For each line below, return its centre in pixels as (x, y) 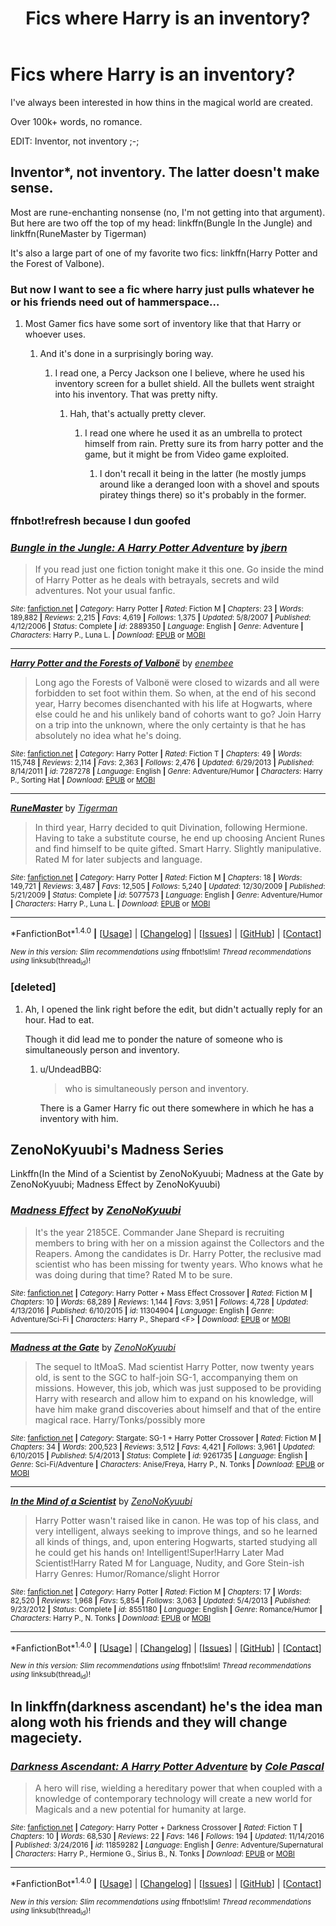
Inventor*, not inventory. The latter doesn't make (165, 172)
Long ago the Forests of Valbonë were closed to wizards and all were (177, 683)
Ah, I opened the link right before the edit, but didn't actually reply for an (173, 1009)
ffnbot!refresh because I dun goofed (101, 520)
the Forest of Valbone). (57, 263)
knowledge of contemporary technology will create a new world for (173, 1799)
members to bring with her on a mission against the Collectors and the (179, 1243)
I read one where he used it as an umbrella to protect (193, 433)
